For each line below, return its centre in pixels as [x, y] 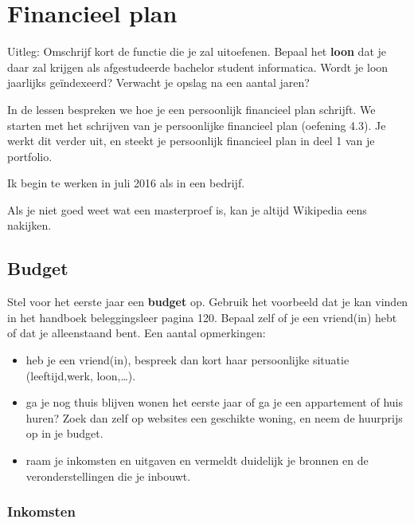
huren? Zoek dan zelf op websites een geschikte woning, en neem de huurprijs [214, 417]
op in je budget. [64, 433]
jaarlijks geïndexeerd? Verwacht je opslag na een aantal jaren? [158, 83]
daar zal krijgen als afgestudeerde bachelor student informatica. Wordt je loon [198, 67]
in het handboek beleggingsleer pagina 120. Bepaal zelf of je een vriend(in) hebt [202, 317]
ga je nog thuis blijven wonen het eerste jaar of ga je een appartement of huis [215, 402]
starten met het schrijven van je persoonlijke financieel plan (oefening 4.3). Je [197, 125]
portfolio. [30, 156]
